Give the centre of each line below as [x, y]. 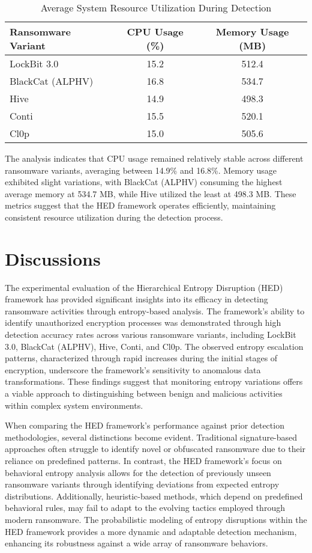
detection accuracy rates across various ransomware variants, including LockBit [151, 335]
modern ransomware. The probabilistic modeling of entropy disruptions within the [156, 519]
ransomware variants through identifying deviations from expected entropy [142, 484]
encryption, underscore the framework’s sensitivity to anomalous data [133, 369]
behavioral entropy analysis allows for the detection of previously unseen [138, 472]
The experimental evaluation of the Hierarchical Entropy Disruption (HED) [144, 287]
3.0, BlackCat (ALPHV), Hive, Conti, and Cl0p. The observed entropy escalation [154, 346]
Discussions [53, 258]
